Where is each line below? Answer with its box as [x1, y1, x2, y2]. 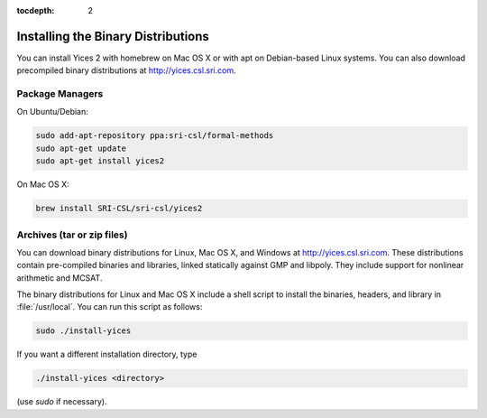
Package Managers [16, 88, 104, 100]
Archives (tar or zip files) [16, 228, 128, 241]
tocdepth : [16, 5, 55, 15]
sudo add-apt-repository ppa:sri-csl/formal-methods [35, 131, 274, 141]
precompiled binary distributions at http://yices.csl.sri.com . [16, 65, 236, 76]
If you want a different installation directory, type [16, 348, 198, 360]
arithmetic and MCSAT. [16, 272, 103, 283]
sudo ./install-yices [35, 326, 132, 336]
